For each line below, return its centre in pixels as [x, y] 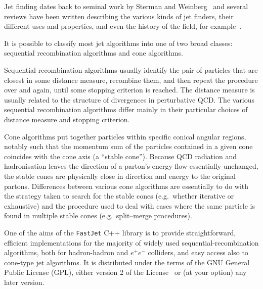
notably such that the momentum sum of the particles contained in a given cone [128, 146]
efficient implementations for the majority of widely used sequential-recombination [131, 242]
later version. [24, 282]
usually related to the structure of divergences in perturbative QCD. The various [129, 99]
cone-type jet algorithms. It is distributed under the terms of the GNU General [127, 262]
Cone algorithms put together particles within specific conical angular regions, [125, 136]
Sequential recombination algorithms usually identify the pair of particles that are [131, 69]
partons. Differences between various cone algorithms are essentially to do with [126, 186]
